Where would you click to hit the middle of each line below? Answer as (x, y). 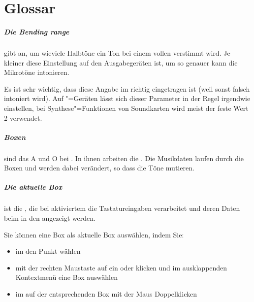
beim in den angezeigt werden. (50, 218)
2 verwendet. (23, 117)
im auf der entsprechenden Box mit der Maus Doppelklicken (106, 293)
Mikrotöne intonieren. (37, 72)
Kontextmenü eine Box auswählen (66, 277)
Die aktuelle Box (33, 187)
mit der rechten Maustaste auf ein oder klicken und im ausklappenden (121, 267)
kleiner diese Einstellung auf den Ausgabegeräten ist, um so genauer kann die (121, 62)
